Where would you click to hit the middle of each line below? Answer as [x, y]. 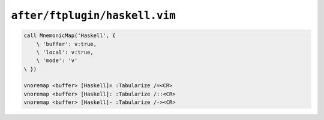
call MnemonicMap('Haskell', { [70, 36]
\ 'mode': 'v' [57, 61]
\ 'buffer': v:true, [67, 44]
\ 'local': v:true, [65, 52]
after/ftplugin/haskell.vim [94, 16]
